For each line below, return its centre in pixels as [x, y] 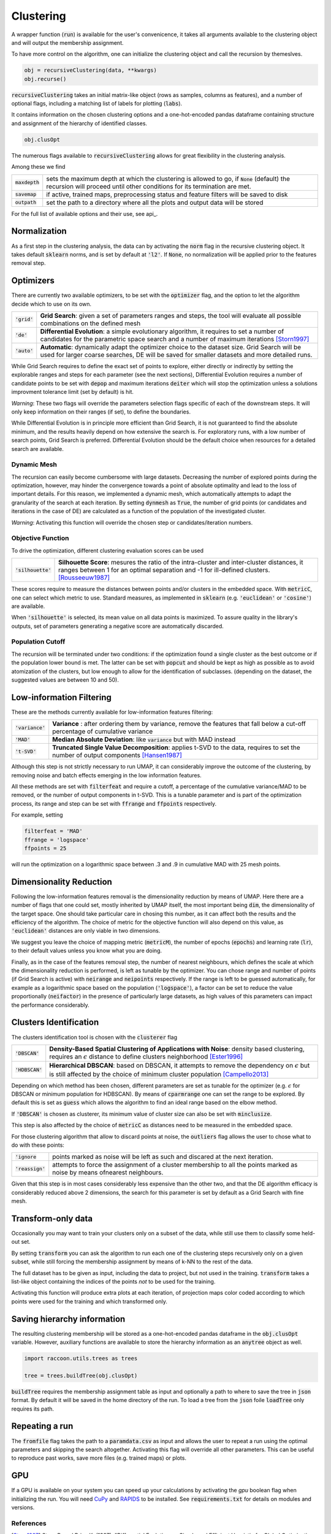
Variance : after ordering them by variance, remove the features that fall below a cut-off [179, 724]
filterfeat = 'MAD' [53, 831]
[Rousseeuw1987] [84, 578]
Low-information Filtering [61, 697]
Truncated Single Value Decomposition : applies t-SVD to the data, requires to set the [176, 747]
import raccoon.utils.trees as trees [81, 1359]
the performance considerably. [50, 1005]
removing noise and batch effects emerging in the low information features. [106, 775]
